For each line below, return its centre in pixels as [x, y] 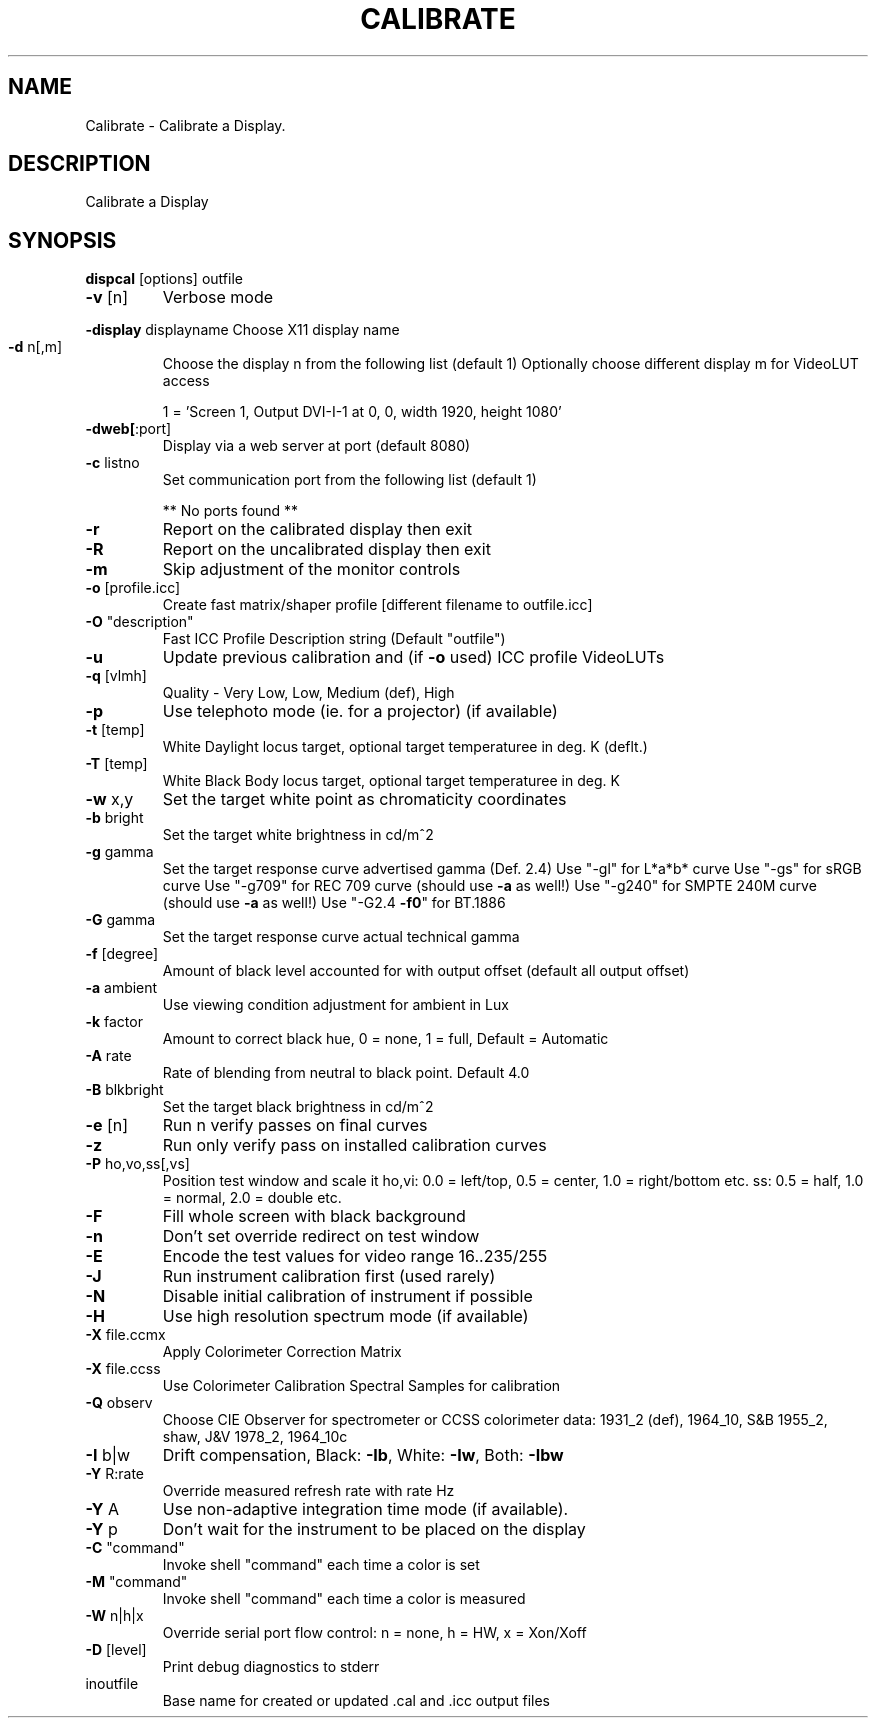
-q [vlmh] [116, 676]
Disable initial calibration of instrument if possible [347, 1296]
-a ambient [121, 988]
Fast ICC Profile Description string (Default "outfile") [334, 639]
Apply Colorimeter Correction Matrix [282, 1352]
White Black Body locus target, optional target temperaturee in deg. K [391, 781]
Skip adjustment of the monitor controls [311, 569]
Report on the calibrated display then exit [317, 529]
